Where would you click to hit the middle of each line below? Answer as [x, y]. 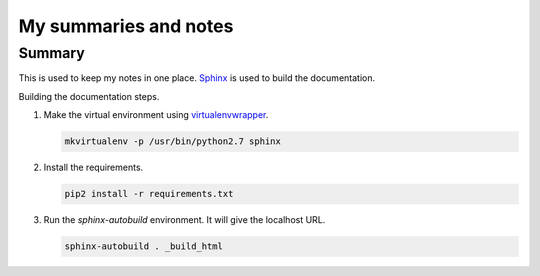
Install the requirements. [93, 167]
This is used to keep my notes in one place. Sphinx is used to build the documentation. [196, 78]
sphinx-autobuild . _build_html [144, 246]
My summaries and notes [126, 26]
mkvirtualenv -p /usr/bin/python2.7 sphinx [173, 141]
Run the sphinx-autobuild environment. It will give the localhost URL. [184, 220]
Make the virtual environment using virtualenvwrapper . [156, 115]
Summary [51, 53]
